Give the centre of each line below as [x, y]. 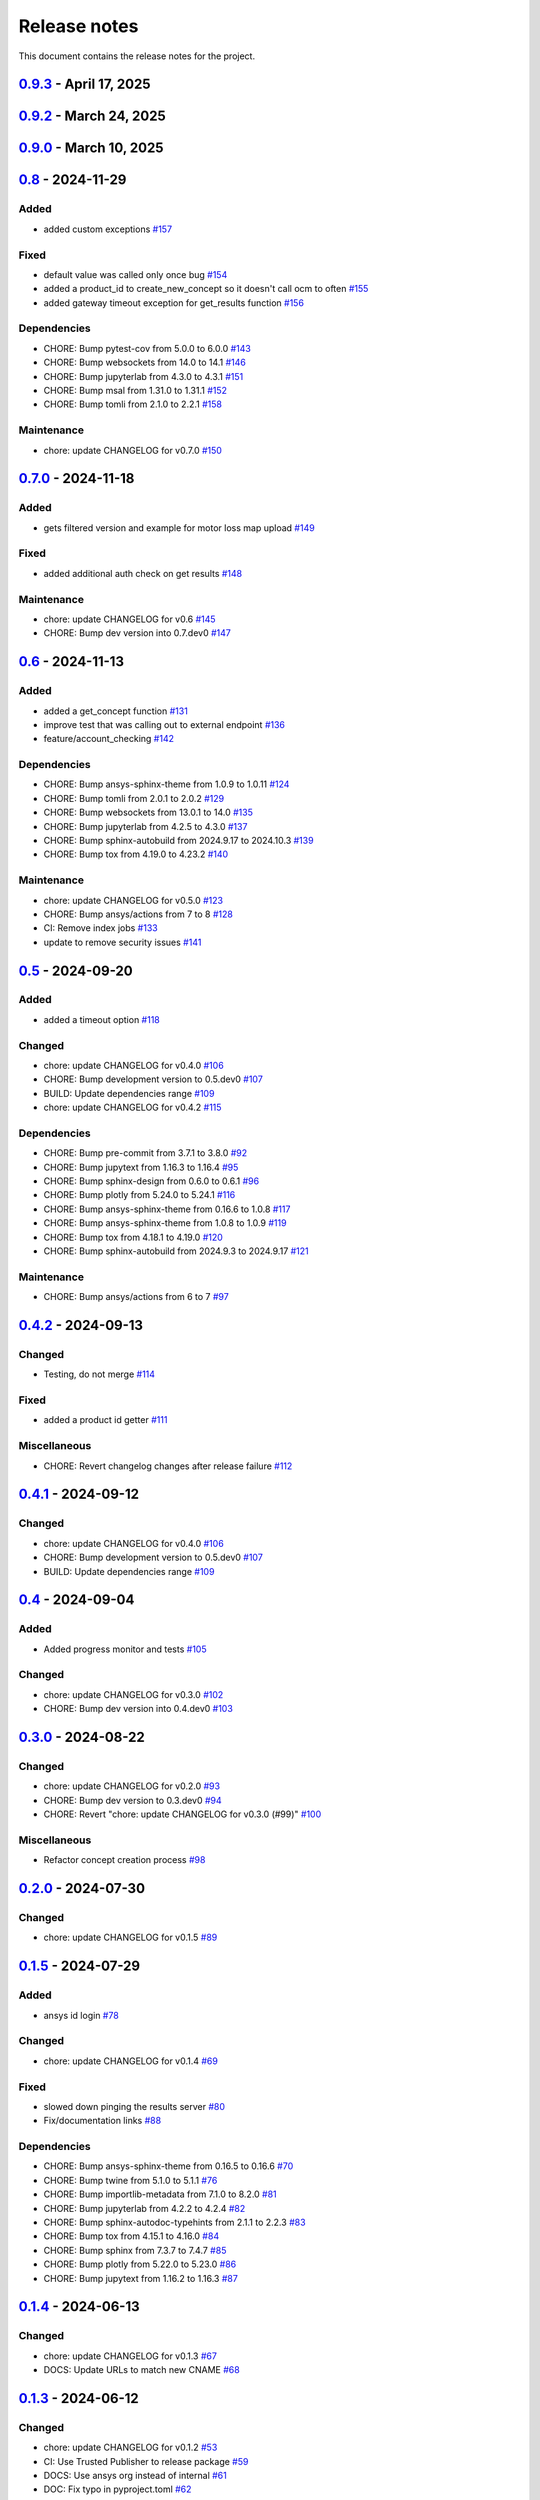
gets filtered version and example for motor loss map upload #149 [179, 527]
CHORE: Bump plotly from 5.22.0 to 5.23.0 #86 [140, 2264]
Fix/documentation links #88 [102, 2121]
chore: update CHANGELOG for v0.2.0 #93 [131, 1786]
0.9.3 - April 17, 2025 [84, 84]
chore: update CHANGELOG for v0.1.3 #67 [130, 2356]
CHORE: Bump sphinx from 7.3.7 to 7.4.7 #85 [135, 2250]
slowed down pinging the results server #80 [134, 2106]
